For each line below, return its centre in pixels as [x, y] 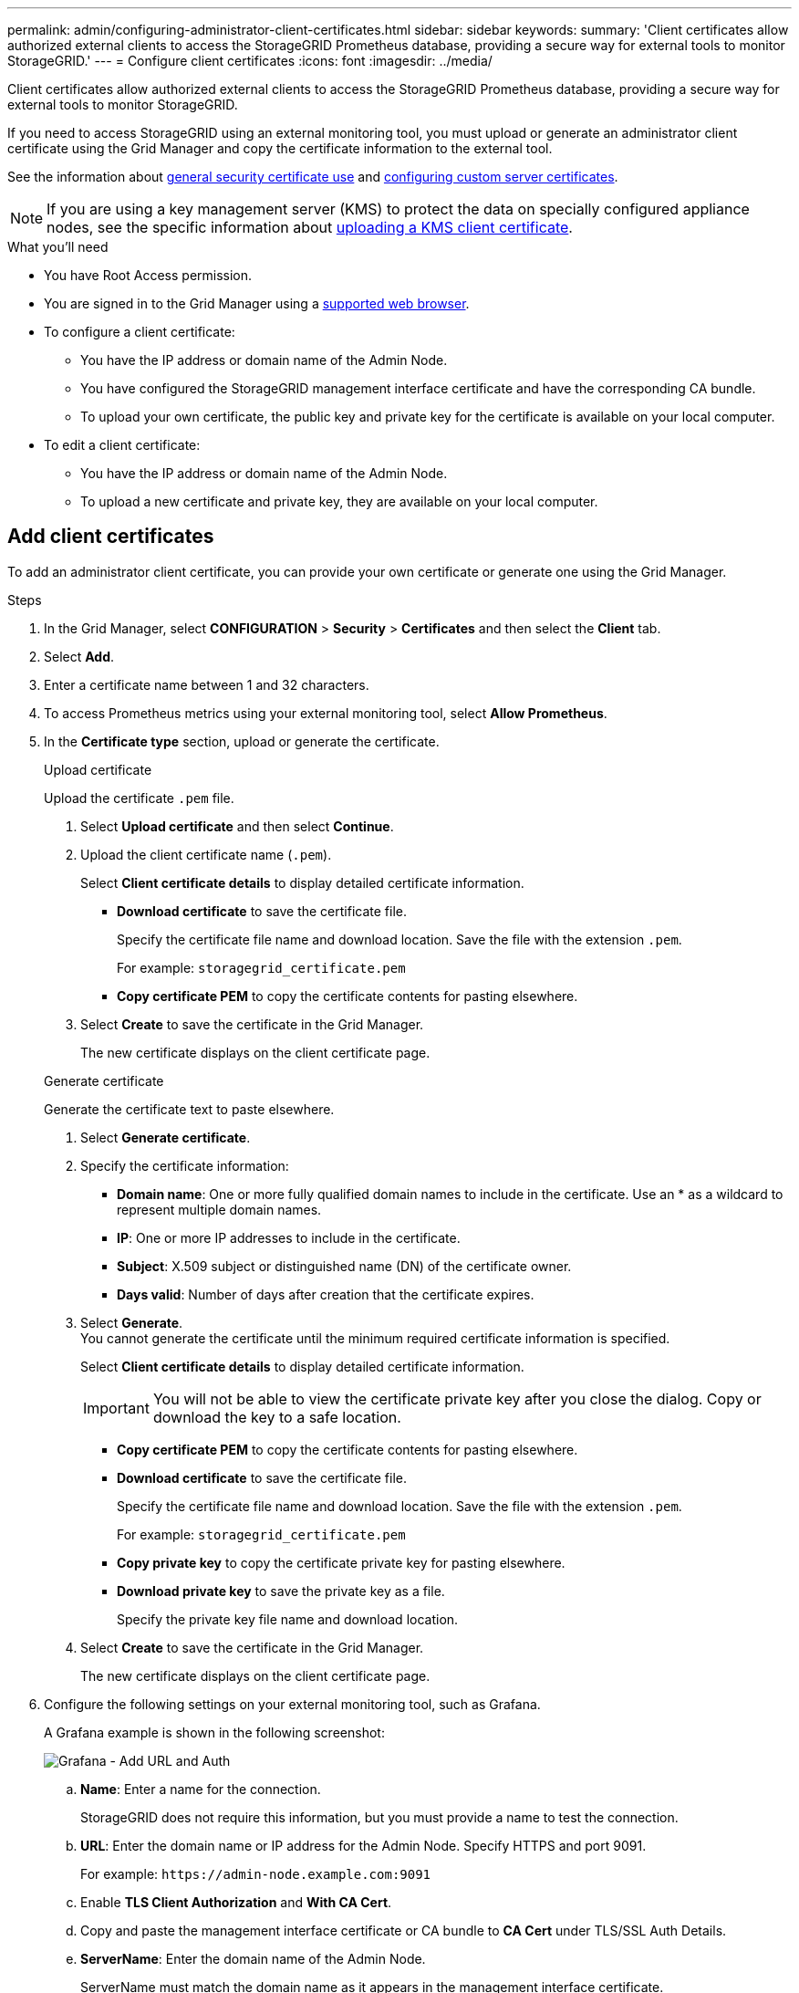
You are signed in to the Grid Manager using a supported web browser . [257, 303]
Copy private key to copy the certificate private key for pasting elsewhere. [341, 1562]
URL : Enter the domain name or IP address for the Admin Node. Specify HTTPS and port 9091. [363, 1845]
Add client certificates [111, 537]
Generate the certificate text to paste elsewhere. [189, 1109]
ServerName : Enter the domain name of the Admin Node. [253, 1958]
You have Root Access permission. [148, 275]
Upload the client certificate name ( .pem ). [206, 854]
